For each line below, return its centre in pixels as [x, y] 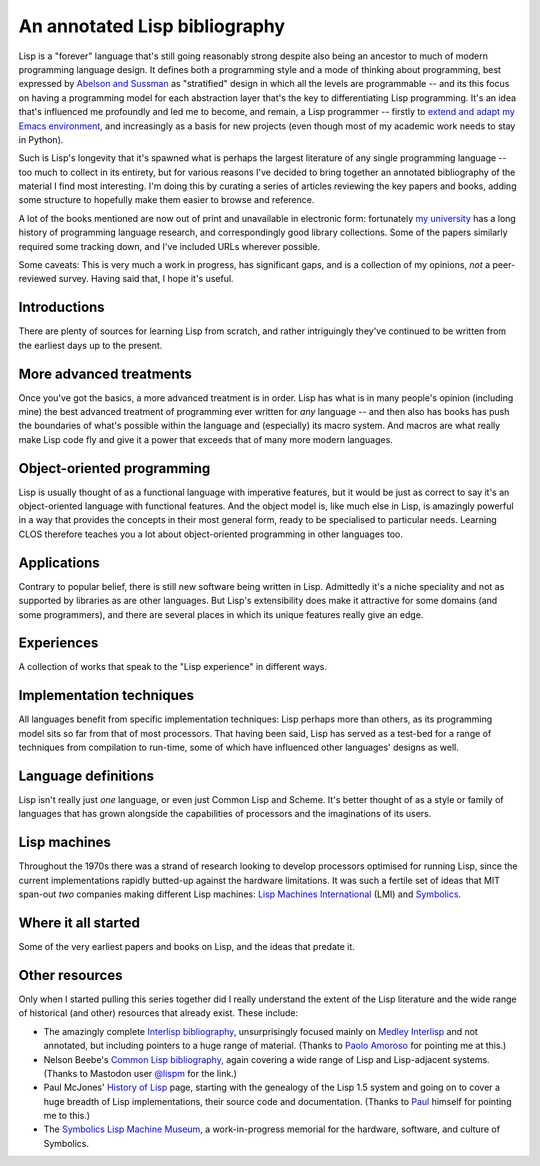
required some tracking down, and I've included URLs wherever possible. [169, 246]
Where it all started [79, 922]
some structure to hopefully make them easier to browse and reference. [166, 200]
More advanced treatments [105, 373]
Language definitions [86, 775]
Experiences [58, 643]
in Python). [41, 139]
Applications [59, 562]
